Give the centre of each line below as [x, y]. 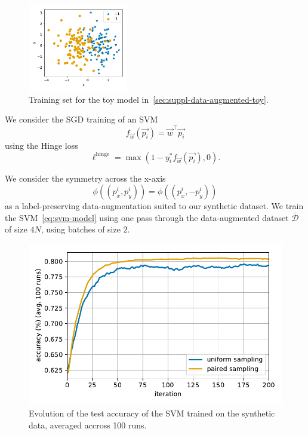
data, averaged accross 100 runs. [88, 425]
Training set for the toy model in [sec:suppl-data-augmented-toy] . [149, 99]
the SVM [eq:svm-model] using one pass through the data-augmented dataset [147, 217]
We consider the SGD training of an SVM [81, 119]
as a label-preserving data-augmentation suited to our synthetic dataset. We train [154, 206]
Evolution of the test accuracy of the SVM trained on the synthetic [152, 413]
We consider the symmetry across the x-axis [85, 178]
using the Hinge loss [41, 145]
